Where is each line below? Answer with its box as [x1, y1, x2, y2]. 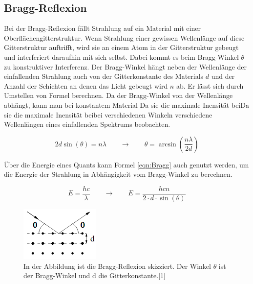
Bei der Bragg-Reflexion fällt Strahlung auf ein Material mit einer [4, 23, 201, 33]
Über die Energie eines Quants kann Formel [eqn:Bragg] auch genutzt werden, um [4, 159, 249, 169]
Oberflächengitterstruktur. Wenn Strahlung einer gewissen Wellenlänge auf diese [4, 32, 245, 43]
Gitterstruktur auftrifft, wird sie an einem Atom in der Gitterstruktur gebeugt [4, 42, 239, 52]
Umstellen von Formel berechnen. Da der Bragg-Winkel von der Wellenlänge [4, 90, 233, 100]
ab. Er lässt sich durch [176, 80, 244, 91]
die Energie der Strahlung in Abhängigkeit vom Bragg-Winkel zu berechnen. [4, 169, 232, 179]
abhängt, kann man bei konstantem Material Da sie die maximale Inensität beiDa [4, 99, 249, 110]
